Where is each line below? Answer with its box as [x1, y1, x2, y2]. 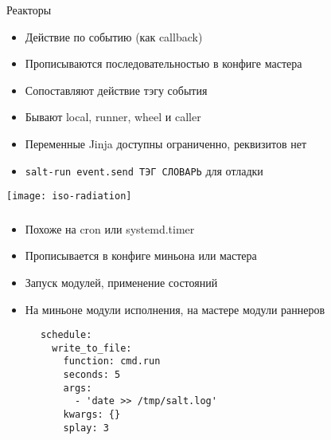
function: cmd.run [63, 356, 161, 367]
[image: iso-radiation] [6, 191, 132, 202]
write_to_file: [52, 342, 132, 354]
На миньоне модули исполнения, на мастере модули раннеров [25, 301, 325, 317]
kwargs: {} [63, 409, 121, 421]
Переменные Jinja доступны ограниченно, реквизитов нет [25, 135, 307, 151]
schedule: [40, 329, 92, 341]
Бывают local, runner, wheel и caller [25, 108, 201, 125]
